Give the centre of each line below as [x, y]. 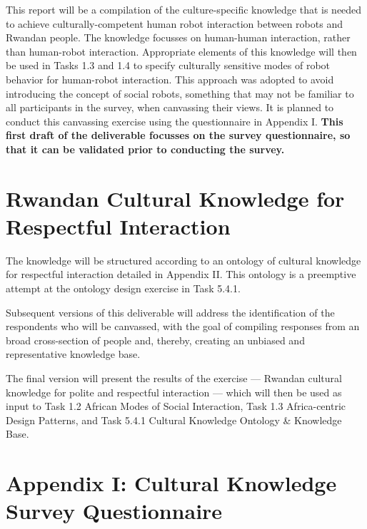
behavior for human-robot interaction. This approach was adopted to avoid [170, 79]
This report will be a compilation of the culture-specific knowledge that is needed [184, 9]
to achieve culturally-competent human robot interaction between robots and [174, 23]
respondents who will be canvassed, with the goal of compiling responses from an [183, 326]
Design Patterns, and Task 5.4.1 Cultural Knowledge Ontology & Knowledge [174, 420]
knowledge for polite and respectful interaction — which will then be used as [174, 392]
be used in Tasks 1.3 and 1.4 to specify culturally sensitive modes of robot [168, 65]
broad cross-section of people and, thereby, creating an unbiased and [155, 340]
